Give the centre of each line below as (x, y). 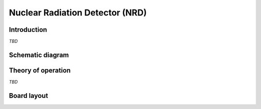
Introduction (28, 30)
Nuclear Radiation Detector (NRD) (78, 13)
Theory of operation (40, 70)
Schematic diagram (39, 55)
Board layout (29, 96)
